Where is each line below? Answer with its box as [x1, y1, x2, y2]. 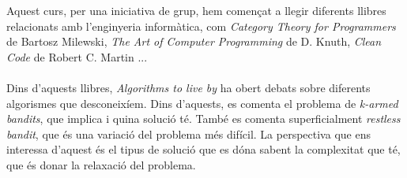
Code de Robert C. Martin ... [6, 48, 148, 65]
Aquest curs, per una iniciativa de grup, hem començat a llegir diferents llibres [6, 2, 386, 18]
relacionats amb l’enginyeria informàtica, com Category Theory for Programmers [6, 17, 396, 34]
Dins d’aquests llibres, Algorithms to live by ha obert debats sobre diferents [6, 79, 371, 95]
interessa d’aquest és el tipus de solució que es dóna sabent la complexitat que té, [6, 141, 401, 158]
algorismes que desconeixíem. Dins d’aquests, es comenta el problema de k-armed [6, 95, 398, 111]
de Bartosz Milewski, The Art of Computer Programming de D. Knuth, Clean [6, 33, 382, 50]
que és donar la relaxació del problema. [6, 156, 196, 172]
